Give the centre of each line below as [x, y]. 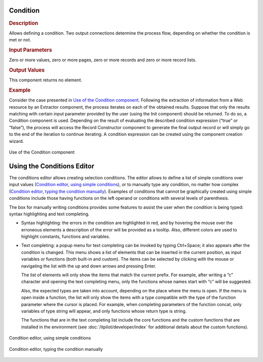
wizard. [17, 141]
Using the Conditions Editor [52, 166]
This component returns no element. [46, 80]
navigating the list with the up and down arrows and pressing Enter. [89, 266]
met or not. [20, 40]
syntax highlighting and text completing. [49, 214]
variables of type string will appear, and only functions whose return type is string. [104, 311]
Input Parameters [30, 50]
